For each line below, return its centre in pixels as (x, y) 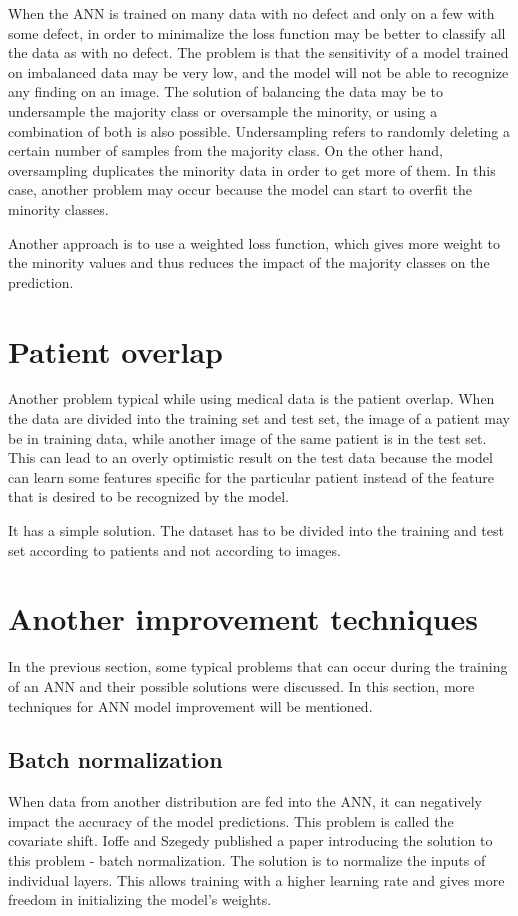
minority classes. (58, 208)
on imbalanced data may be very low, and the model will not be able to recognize (258, 71)
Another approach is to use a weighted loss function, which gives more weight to (254, 242)
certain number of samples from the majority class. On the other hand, (225, 150)
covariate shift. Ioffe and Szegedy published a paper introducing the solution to (250, 840)
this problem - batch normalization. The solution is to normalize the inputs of (247, 860)
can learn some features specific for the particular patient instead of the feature (251, 476)
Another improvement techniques (243, 618)
